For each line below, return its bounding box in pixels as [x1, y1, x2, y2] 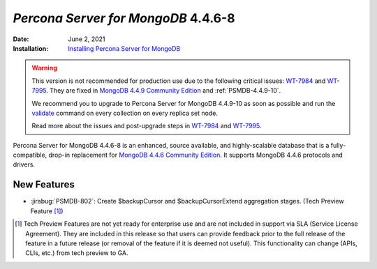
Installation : [13, 44, 49, 52]
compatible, [13, 151, 47, 160]
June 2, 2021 [68, 35, 105, 43]
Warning [31, 63, 57, 72]
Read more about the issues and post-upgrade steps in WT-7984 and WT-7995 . [31, 122, 262, 130]
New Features [13, 178, 75, 191]
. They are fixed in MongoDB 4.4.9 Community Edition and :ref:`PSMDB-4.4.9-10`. [46, 86, 281, 95]
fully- [330, 141, 346, 149]
